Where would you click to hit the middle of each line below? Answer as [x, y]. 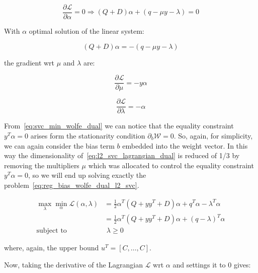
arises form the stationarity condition [88, 135]
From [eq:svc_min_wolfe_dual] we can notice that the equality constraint [119, 126]
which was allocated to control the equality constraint [171, 165]
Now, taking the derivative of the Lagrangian [74, 264]
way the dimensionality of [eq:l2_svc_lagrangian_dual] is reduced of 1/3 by [122, 155]
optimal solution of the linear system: [87, 31]
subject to [52, 231]
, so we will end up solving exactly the [87, 175]
